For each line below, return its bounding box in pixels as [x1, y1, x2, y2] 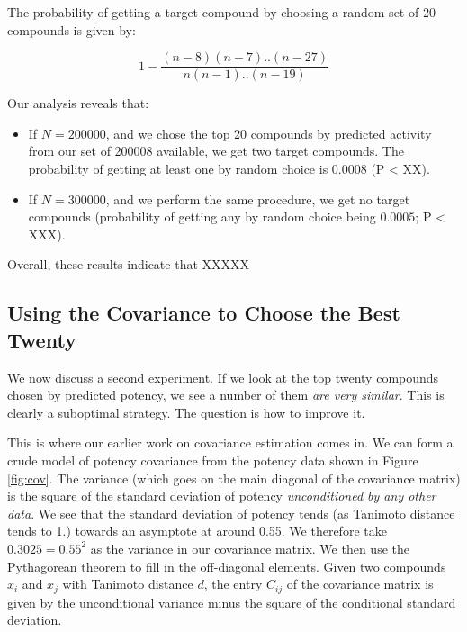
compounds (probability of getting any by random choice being [28, 207, 376, 226]
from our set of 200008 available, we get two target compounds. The [28, 141, 404, 160]
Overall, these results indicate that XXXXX [7, 255, 250, 274]
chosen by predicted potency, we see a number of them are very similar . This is [7, 385, 445, 404]
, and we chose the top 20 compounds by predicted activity [105, 123, 432, 142]
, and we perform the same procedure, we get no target [105, 189, 410, 208]
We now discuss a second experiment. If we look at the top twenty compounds [7, 367, 439, 386]
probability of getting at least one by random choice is [28, 159, 328, 178]
